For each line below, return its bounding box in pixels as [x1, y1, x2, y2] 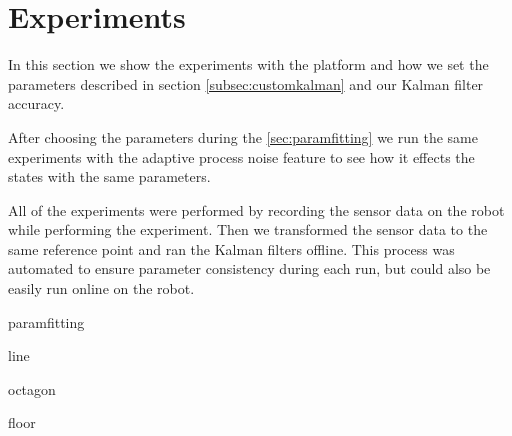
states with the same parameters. [8, 166, 211, 187]
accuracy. [8, 93, 65, 114]
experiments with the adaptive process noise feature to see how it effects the [8, 146, 475, 167]
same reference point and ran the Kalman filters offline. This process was [8, 238, 455, 259]
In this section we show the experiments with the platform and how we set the [8, 54, 489, 75]
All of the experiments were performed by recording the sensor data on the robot [8, 199, 505, 220]
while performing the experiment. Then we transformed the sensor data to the [8, 219, 488, 240]
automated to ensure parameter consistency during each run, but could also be [8, 258, 491, 279]
